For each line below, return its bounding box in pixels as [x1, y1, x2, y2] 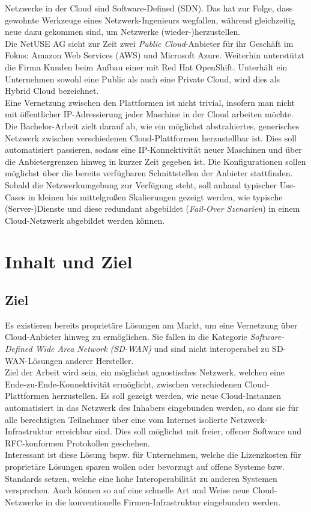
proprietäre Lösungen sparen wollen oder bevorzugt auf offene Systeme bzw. [5, 460, 285, 472]
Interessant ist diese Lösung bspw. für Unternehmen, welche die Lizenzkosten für [5, 448, 301, 461]
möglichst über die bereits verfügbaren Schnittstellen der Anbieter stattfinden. [5, 167, 293, 179]
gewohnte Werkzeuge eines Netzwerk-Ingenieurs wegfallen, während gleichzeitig [5, 13, 295, 26]
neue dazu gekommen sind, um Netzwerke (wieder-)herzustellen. [5, 25, 241, 38]
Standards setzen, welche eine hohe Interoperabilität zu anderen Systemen [5, 472, 277, 484]
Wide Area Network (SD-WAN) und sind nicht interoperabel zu [35, 342, 270, 355]
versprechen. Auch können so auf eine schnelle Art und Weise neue [5, 484, 250, 496]
